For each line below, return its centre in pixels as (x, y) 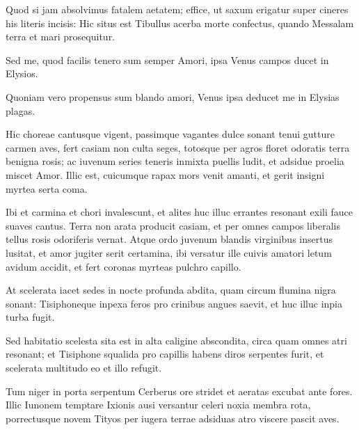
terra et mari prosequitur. (61, 37)
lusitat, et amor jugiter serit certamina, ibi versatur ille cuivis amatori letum (169, 252)
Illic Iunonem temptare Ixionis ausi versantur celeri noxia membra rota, (158, 405)
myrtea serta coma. (47, 188)
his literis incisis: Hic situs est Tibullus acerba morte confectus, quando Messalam (180, 23)
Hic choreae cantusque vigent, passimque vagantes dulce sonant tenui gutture (170, 134)
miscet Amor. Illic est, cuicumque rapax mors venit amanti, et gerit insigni (165, 174)
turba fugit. (30, 317)
